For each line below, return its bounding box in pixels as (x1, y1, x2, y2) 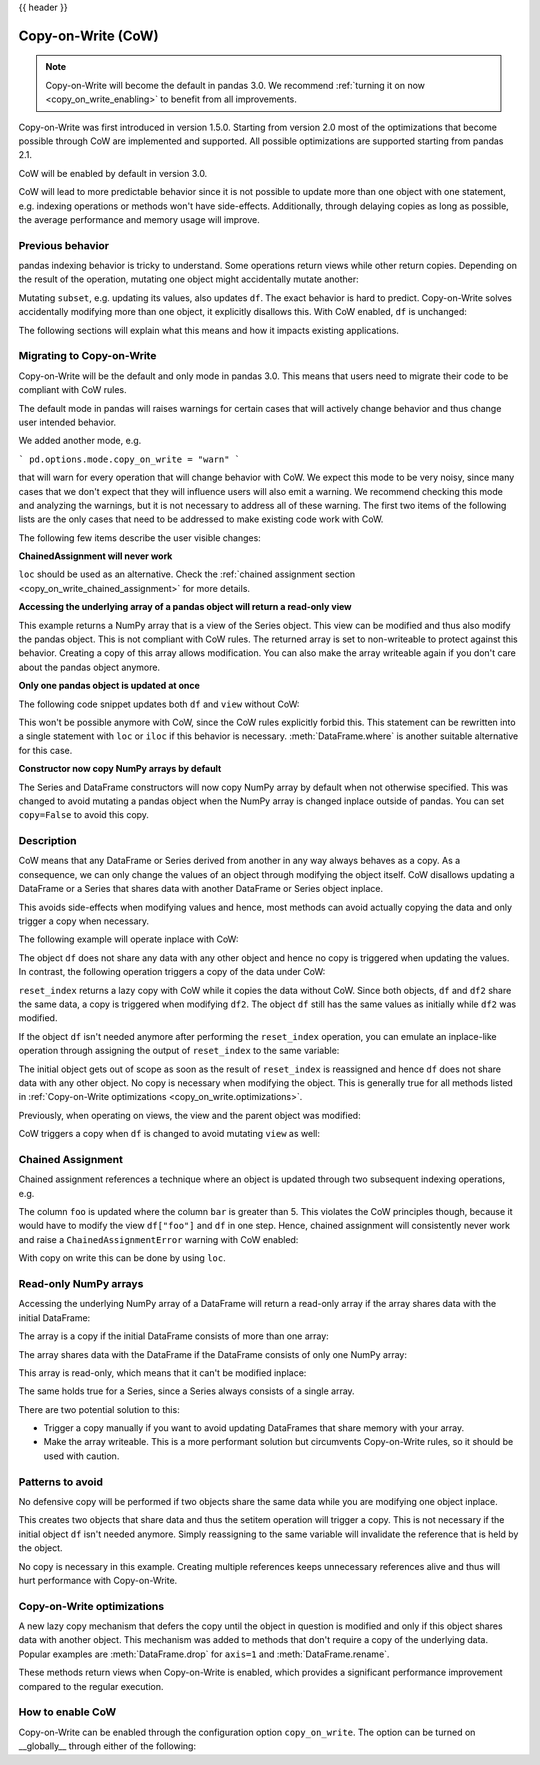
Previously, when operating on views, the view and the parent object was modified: (18, 1109, 361, 1121)
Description (18, 834, 77, 848)
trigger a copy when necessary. (18, 915, 150, 927)
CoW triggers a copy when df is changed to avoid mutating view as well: (18, 1128, 320, 1140)
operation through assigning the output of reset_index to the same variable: (18, 1045, 340, 1057)
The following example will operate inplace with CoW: (18, 933, 239, 945)
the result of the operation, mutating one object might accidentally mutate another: (18, 273, 359, 285)
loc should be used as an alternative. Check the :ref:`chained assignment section (18, 568, 356, 580)
